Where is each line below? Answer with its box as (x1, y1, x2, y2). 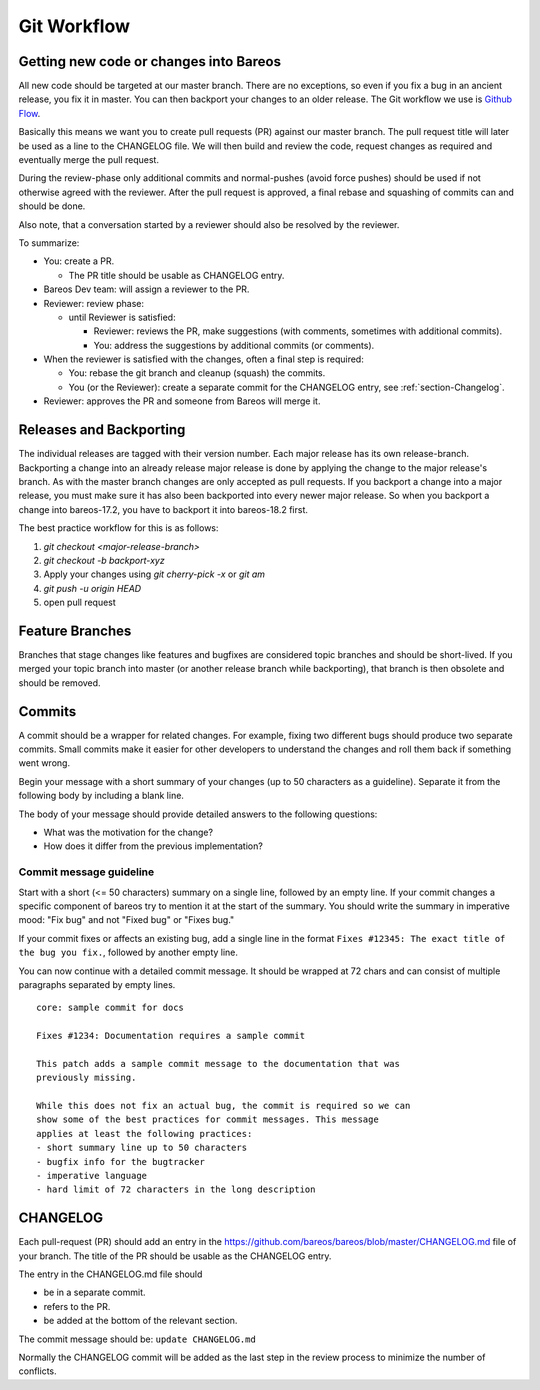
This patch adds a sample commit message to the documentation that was (36, 1058, 400, 1069)
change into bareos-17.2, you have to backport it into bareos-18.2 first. (18, 503, 309, 515)
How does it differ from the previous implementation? (43, 840, 264, 852)
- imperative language (36, 1170, 148, 1181)
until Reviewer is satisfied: (68, 311, 176, 323)
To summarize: (18, 236, 80, 249)
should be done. (18, 200, 86, 212)
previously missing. (36, 1072, 137, 1084)
